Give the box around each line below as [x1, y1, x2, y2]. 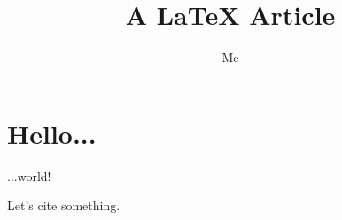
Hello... [7, 114, 97, 151]
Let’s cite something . [7, 196, 120, 215]
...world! [7, 166, 51, 185]
